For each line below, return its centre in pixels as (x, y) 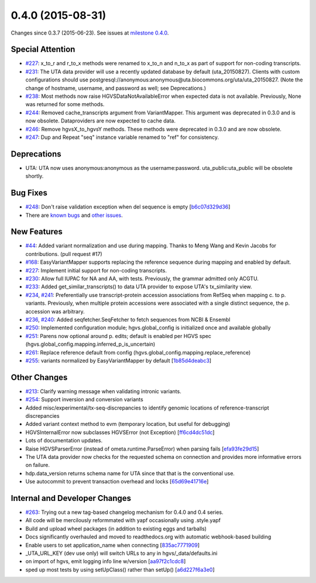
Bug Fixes (29, 193)
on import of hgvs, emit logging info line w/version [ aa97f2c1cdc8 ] (106, 561)
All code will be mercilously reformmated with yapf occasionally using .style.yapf (123, 520)
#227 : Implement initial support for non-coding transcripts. (96, 270)
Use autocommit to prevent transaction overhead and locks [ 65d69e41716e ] (117, 482)
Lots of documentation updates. (64, 441)
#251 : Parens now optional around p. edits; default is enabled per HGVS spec (118, 336)
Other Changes (39, 377)
